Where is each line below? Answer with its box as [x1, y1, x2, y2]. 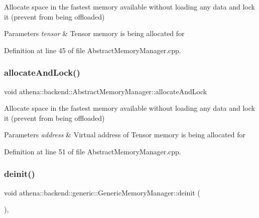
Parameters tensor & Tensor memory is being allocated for [4, 28, 185, 39]
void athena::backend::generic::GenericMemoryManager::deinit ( [4, 187, 200, 197]
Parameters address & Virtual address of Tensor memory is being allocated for [4, 129, 245, 140]
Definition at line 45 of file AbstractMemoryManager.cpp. [4, 45, 181, 55]
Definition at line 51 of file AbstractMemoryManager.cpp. [4, 146, 181, 156]
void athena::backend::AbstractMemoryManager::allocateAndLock [4, 86, 207, 96]
